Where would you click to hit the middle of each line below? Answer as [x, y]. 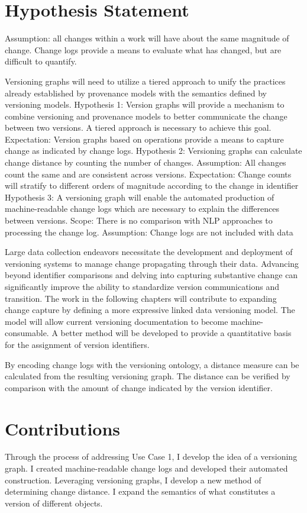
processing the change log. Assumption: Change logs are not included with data [149, 232]
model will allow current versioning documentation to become [117, 321]
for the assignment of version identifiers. [77, 344]
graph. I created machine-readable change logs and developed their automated [146, 468]
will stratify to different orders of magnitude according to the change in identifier [152, 185]
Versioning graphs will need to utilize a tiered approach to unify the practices [145, 81]
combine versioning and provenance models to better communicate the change [146, 116]
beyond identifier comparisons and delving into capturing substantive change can [151, 275]
